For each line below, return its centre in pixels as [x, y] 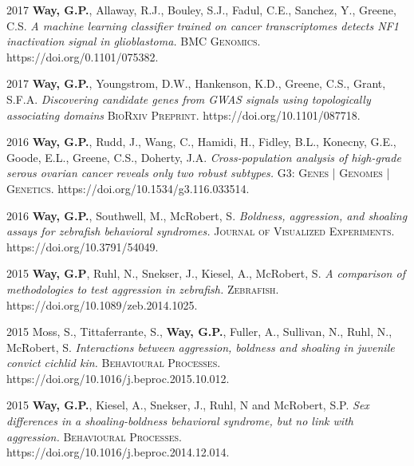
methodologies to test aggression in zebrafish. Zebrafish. [143, 288]
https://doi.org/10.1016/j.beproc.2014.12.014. [118, 452]
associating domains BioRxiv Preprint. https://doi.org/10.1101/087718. [183, 115]
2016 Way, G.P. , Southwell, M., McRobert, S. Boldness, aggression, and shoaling [207, 215]
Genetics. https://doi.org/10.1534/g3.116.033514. [128, 188]
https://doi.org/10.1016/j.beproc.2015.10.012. [118, 378]
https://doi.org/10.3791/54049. [83, 246]
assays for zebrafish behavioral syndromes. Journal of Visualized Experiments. [201, 231]
